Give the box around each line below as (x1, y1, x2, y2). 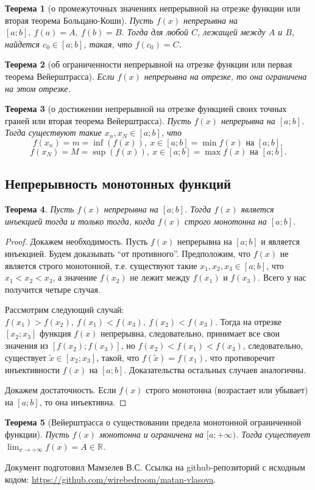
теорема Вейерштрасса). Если (5, 69, 115, 82)
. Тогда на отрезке (214, 315, 282, 327)
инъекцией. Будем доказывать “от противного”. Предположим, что (5, 247, 251, 259)
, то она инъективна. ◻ (39, 395, 127, 408)
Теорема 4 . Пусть (5, 203, 74, 215)
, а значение (52, 271, 97, 284)
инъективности (5, 363, 60, 376)
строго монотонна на (185, 214, 267, 227)
